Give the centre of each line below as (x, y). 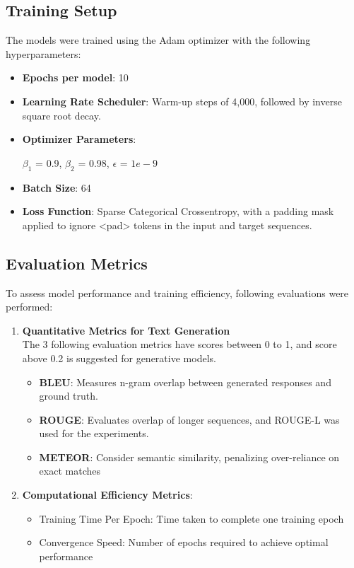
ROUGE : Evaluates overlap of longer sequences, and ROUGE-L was (189, 419)
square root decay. (61, 115)
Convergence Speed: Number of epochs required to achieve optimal (184, 542)
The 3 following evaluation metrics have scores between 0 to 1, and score (179, 344)
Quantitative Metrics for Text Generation (126, 330)
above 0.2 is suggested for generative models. (119, 358)
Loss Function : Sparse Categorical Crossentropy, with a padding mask (178, 211)
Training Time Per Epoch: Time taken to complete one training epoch (191, 518)
